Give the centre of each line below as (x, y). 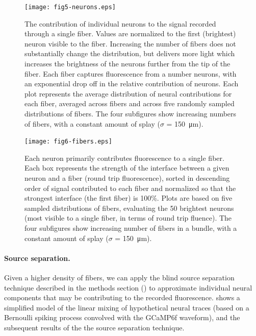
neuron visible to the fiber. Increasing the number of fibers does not (130, 43)
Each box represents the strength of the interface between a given (127, 168)
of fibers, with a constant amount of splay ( (92, 123)
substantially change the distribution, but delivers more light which (130, 53)
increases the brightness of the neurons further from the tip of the (127, 64)
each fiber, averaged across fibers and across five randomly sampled (130, 103)
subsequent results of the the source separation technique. (94, 327)
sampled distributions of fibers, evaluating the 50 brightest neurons (129, 208)
